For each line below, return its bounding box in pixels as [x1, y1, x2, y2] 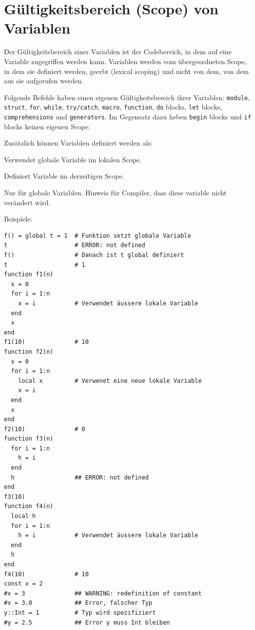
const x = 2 [4, 580, 43, 588]
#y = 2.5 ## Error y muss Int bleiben [4, 619, 170, 626]
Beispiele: [4, 214, 33, 224]
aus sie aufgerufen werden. [4, 75, 83, 86]
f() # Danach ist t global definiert [4, 252, 184, 259]
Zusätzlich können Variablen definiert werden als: [4, 138, 153, 148]
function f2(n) [4, 348, 54, 355]
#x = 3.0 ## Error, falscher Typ [4, 599, 152, 607]
